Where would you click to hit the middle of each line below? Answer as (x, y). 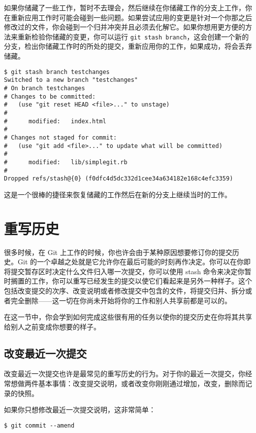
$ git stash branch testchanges (57, 72)
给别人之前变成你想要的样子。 (52, 326)
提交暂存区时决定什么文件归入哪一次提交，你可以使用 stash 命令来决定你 (128, 271)
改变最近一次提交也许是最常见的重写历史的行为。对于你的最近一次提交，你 (125, 374)
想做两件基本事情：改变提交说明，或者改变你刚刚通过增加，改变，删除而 (128, 383)
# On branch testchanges (45, 88)
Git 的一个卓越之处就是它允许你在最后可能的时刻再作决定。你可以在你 (130, 262)
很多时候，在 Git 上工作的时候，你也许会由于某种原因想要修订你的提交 (118, 252)
